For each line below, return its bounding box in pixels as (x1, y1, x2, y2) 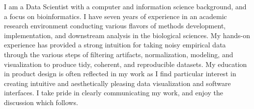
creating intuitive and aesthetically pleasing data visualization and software (4, 78, 231, 88)
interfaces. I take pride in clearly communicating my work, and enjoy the (4, 87, 223, 98)
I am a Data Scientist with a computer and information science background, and (4, 1, 247, 11)
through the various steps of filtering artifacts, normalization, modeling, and (4, 49, 233, 59)
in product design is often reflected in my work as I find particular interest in (4, 68, 236, 79)
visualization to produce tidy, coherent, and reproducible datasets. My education (4, 59, 247, 69)
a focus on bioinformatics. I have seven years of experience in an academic (4, 11, 227, 21)
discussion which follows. (4, 97, 78, 107)
